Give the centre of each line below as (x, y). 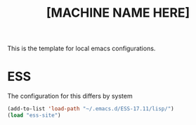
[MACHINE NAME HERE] (118, 13)
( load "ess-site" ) (34, 115)
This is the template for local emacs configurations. (81, 49)
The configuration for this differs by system (70, 96)
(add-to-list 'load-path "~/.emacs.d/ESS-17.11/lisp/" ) (91, 109)
